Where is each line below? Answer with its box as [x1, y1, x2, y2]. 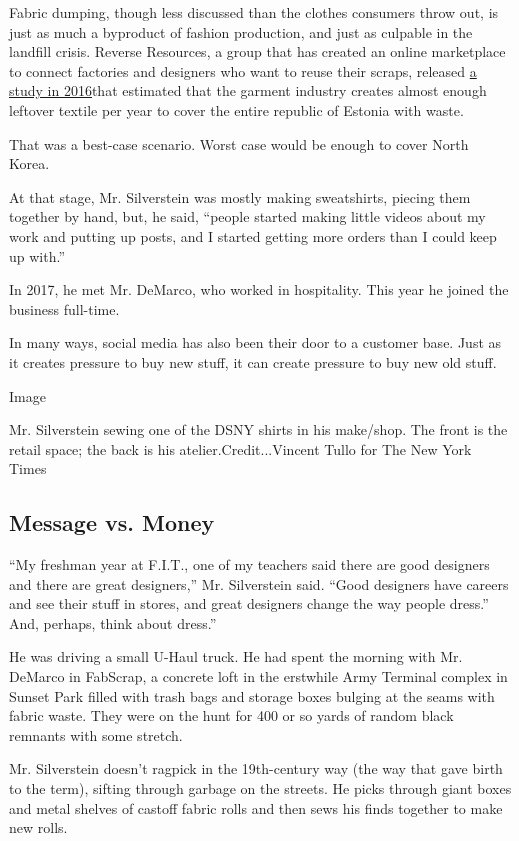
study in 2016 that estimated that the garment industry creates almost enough [9, 80, 487, 101]
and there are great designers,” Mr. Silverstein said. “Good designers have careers [9, 573, 509, 594]
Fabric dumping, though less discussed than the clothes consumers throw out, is [9, 2, 499, 22]
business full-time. [9, 298, 120, 319]
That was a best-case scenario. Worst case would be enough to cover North [9, 133, 469, 154]
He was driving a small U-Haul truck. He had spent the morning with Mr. [9, 646, 463, 667]
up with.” [9, 245, 66, 266]
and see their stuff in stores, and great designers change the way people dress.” [9, 593, 489, 614]
